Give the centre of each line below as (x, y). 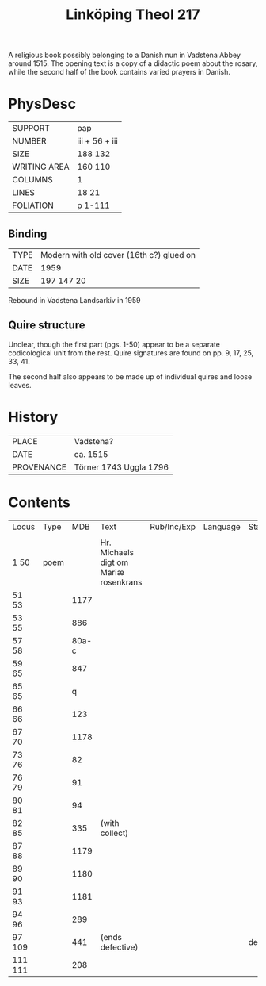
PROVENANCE (40, 467)
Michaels (117, 552)
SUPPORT (31, 129)
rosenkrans (121, 582)
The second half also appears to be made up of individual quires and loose (130, 376)
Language (222, 527)
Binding (28, 234)
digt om (114, 562)
